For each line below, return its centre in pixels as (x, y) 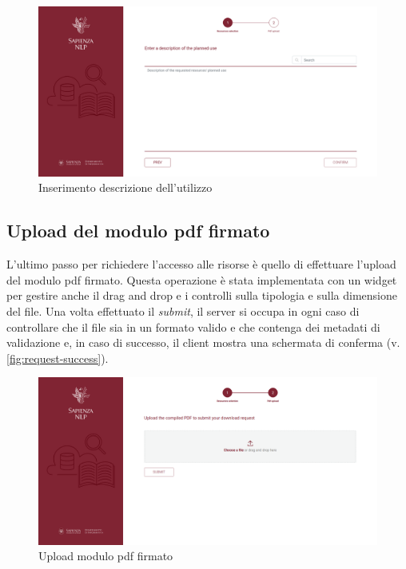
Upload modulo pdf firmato (106, 556)
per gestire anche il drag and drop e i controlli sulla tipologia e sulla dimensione (202, 295)
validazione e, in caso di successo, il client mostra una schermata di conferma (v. (203, 342)
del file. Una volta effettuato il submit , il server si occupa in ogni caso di (183, 311)
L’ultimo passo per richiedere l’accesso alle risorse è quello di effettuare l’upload (201, 264)
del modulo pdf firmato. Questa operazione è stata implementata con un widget (202, 279)
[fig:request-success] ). (58, 358)
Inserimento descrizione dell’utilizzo (125, 187)
